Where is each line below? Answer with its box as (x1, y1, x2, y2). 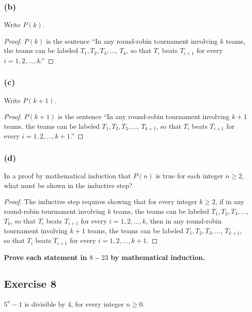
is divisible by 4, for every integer (24, 298, 124, 309)
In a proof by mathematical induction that (4, 171, 131, 181)
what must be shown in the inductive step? (4, 180, 132, 190)
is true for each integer (156, 171, 223, 181)
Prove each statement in (4, 252, 87, 262)
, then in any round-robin (145, 215, 222, 225)
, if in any (215, 196, 245, 207)
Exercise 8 (4, 276, 56, 291)
